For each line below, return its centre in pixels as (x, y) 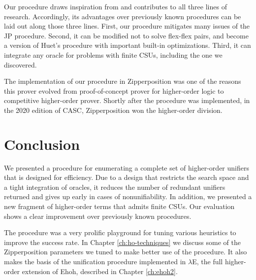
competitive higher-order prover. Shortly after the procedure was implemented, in (127, 100)
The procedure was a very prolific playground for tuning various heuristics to (120, 232)
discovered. (20, 64)
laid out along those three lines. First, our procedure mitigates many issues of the (127, 26)
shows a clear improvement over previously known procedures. (98, 216)
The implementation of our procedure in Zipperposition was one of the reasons (123, 81)
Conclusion (42, 144)
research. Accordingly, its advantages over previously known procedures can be (123, 16)
